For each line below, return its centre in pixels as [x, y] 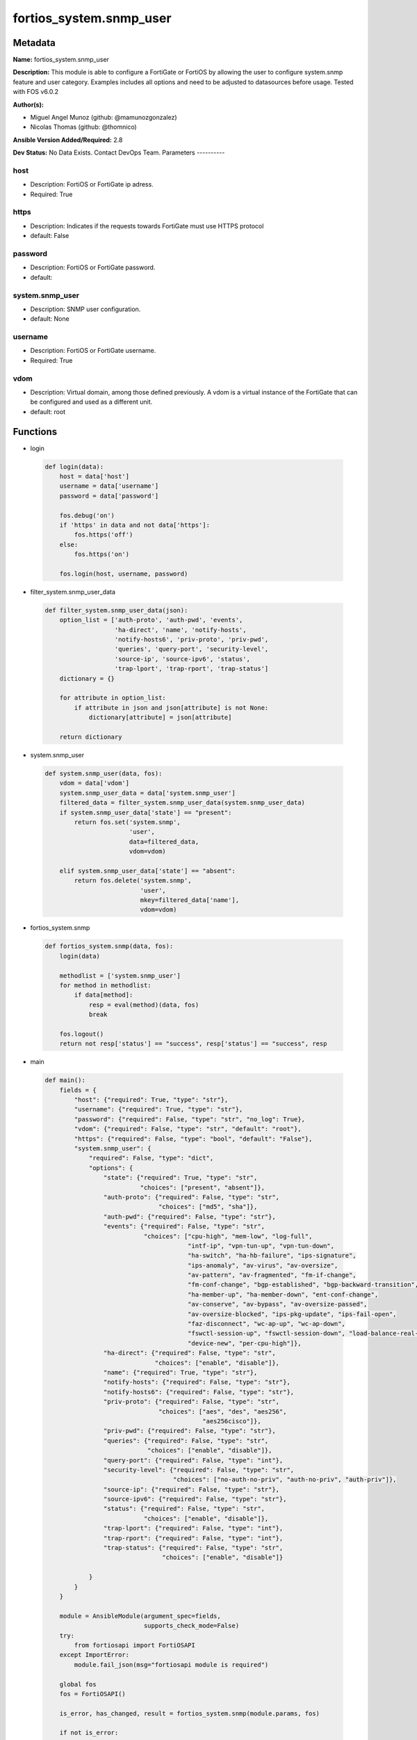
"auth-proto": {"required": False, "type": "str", [191, 1197]
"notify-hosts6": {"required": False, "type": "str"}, [199, 1392]
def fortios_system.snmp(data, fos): [109, 946]
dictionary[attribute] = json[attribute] [160, 718]
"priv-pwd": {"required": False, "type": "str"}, [189, 1431]
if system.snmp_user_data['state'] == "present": [146, 812]
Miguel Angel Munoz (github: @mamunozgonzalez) [104, 118]
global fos [78, 1684]
